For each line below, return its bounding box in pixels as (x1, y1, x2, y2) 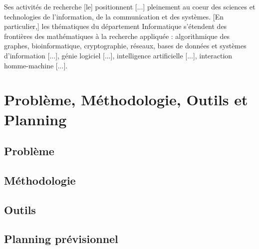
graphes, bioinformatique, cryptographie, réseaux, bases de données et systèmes (4, 40, 247, 51)
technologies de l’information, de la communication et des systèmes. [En (4, 11, 224, 21)
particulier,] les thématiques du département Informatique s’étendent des (4, 21, 227, 31)
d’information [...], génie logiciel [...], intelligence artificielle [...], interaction (4, 50, 233, 60)
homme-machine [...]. (4, 60, 68, 70)
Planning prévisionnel (4, 231, 118, 247)
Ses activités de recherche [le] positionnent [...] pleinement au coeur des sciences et (4, 1, 256, 11)
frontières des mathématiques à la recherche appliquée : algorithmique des (4, 30, 230, 41)
